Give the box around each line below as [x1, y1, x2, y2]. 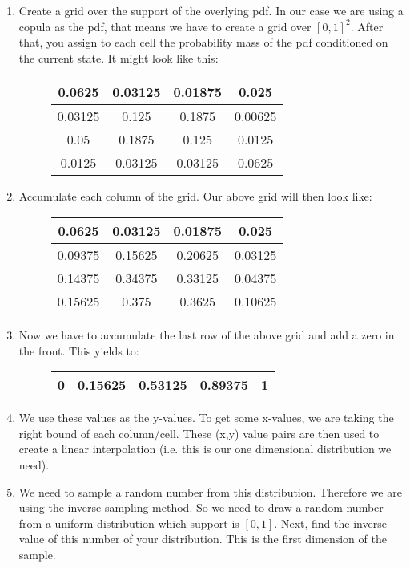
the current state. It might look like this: [18, 49, 219, 66]
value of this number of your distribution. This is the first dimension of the [18, 530, 387, 547]
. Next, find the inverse [274, 514, 387, 531]
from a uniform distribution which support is [18, 514, 239, 531]
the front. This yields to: [18, 342, 139, 359]
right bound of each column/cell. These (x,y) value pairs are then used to [18, 424, 380, 441]
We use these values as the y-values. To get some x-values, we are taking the [18, 409, 394, 426]
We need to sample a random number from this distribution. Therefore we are [18, 483, 402, 500]
